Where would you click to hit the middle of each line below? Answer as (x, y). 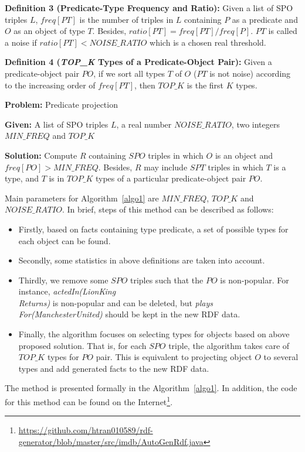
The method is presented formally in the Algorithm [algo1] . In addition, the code (151, 388)
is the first (205, 85)
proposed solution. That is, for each (82, 345)
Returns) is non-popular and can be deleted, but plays (116, 302)
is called (283, 31)
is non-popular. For (255, 280)
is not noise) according (250, 73)
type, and (22, 178)
